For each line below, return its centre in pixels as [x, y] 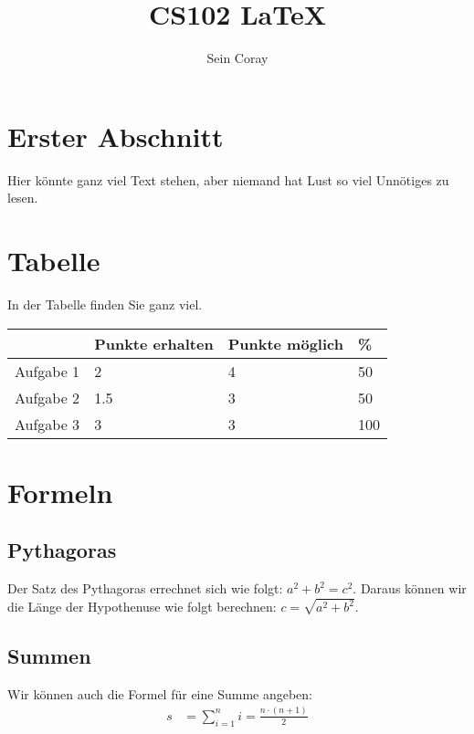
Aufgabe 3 [47, 424]
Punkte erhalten [154, 343]
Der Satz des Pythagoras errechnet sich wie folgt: [145, 588]
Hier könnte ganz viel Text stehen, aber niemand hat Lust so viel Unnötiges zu [228, 179]
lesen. [23, 198]
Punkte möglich [285, 343]
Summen [49, 655]
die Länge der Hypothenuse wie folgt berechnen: [142, 607]
